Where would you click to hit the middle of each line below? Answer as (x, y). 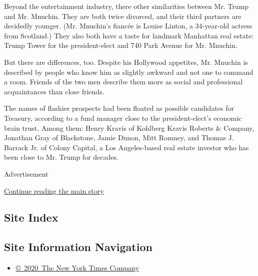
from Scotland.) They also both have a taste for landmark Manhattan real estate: (129, 35)
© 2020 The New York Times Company (77, 268)
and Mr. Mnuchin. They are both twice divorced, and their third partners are (123, 16)
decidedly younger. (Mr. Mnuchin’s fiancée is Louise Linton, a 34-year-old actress (128, 26)
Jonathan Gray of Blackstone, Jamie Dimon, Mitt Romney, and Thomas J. (119, 138)
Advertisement (26, 173)
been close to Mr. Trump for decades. (61, 157)
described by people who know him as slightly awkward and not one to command (129, 72)
